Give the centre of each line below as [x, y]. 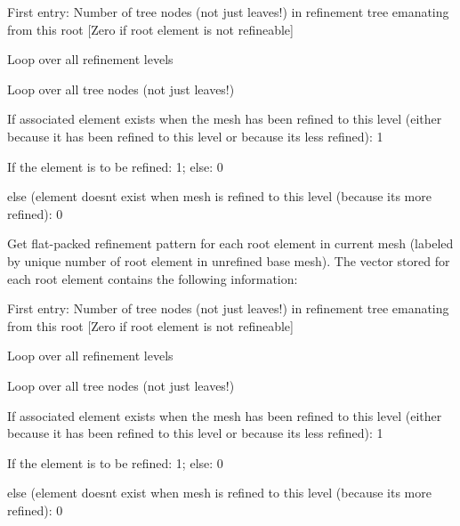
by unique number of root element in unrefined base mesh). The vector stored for [229, 260]
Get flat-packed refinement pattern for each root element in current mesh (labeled [230, 243]
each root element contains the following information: [153, 278]
